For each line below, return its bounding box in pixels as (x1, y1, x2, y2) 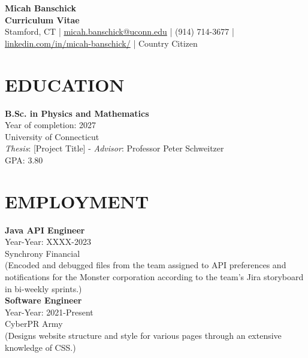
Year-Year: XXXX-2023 (5, 235, 91, 248)
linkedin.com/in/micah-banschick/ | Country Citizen (5, 37, 198, 49)
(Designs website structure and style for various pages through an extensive (5, 329, 282, 341)
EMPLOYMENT (5, 189, 149, 213)
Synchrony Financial (5, 247, 80, 259)
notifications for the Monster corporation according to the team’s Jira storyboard (5, 270, 304, 283)
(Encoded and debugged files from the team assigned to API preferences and (5, 259, 286, 271)
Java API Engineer (5, 223, 85, 236)
